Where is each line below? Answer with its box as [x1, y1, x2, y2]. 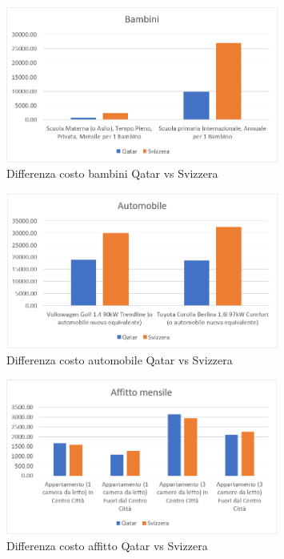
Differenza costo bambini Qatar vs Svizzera [6, 165, 218, 182]
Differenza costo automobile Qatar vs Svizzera [6, 351, 233, 368]
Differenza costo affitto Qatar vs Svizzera [6, 537, 208, 554]
